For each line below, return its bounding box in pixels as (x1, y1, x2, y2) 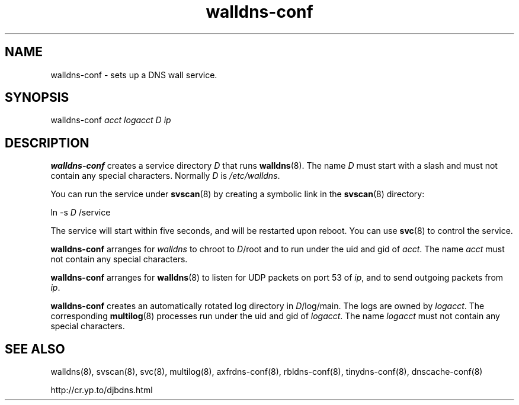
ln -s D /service (50, 207, 111, 218)
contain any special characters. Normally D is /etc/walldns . (50, 171, 280, 181)
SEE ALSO (5, 341, 65, 356)
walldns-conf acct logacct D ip (50, 115, 171, 126)
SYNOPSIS (5, 90, 69, 105)
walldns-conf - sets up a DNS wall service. (50, 69, 217, 80)
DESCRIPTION (5, 135, 89, 150)
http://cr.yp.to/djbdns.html (50, 385, 153, 396)
